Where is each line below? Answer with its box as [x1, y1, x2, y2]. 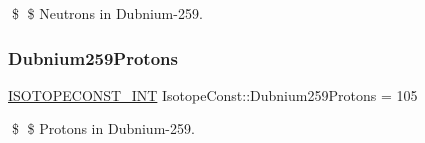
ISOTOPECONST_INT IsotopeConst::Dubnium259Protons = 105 [8, 84, 418, 105]
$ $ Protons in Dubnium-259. [11, 118, 195, 139]
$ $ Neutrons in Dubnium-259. [11, 3, 203, 23]
